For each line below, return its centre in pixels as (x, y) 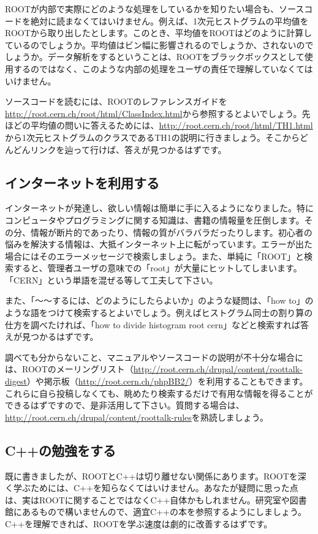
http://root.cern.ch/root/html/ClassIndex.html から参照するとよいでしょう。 (153, 113)
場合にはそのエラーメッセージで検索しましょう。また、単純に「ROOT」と (155, 256)
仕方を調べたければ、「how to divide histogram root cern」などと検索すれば (153, 324)
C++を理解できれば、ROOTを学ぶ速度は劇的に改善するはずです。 (139, 524)
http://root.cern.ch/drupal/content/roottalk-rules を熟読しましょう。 (137, 417)
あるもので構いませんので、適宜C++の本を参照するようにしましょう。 (164, 512)
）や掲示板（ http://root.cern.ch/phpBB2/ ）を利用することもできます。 (167, 381)
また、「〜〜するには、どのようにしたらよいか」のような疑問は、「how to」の (159, 300)
